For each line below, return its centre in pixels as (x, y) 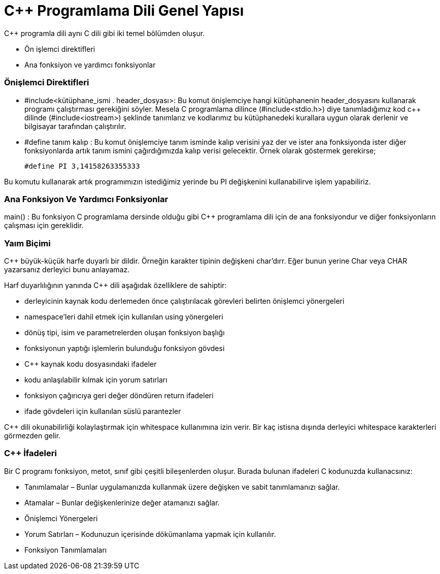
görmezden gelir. (32, 436)
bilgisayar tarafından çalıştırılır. (75, 126)
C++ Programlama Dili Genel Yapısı (124, 11)
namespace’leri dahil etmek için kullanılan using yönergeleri (124, 317)
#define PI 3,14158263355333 (82, 166)
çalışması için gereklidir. (44, 226)
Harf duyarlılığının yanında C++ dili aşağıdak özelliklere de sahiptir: (115, 285)
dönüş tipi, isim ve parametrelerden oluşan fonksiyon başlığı (125, 332)
